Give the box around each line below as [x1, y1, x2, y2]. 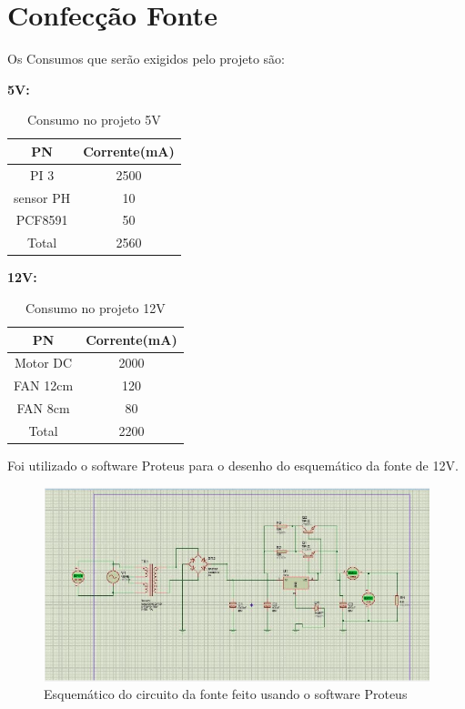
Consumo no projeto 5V [27, 110, 161, 129]
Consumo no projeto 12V [25, 298, 166, 317]
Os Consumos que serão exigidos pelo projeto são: [7, 49, 286, 68]
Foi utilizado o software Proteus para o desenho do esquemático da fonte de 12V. [7, 456, 459, 475]
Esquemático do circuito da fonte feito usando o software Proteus [44, 684, 408, 704]
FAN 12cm [14, 376, 74, 395]
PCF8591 [15, 210, 68, 229]
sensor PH [14, 187, 71, 207]
